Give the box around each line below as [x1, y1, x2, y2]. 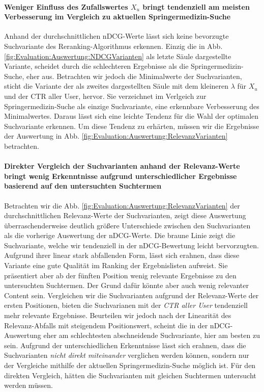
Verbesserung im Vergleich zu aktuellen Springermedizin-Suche [4, 11, 231, 22]
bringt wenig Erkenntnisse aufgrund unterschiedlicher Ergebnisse [4, 170, 237, 181]
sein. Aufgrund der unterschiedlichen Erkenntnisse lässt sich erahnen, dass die [4, 339, 246, 350]
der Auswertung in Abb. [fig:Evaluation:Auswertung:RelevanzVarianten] [4, 130, 228, 141]
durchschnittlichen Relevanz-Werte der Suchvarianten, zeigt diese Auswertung [4, 210, 246, 221]
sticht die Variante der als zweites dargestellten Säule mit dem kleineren [4, 81, 229, 91]
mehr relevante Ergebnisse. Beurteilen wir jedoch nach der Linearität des [4, 310, 231, 321]
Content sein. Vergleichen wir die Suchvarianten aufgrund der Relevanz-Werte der [4, 290, 259, 300]
